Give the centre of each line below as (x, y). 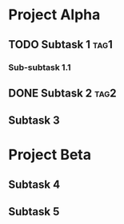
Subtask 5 (34, 212)
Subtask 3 (34, 121)
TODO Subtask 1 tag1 (61, 45)
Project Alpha (54, 15)
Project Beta (50, 155)
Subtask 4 (34, 184)
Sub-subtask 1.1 (40, 67)
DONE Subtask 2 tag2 (62, 93)
